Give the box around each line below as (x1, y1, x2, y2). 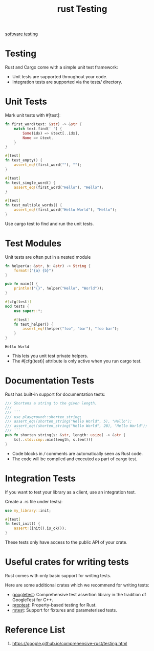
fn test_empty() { (5, 158, 43, 163)
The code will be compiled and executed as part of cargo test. (12, 456, 138, 462)
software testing (5, 31, 38, 37)
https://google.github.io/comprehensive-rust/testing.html (12, 640, 128, 646)
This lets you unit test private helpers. (12, 353, 88, 359)
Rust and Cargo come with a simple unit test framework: (5, 65, 118, 70)
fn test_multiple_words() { (5, 203, 63, 208)
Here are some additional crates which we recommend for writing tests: (5, 582, 150, 588)
